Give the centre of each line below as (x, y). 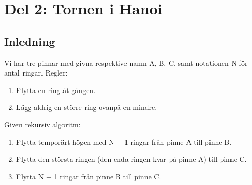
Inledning (30, 41)
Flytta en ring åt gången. (56, 90)
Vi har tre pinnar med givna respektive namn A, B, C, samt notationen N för (126, 62)
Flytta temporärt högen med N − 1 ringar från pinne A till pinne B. (124, 142)
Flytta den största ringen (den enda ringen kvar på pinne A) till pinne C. (131, 159)
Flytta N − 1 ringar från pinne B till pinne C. (89, 176)
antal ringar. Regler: (36, 73)
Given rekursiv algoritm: (43, 124)
